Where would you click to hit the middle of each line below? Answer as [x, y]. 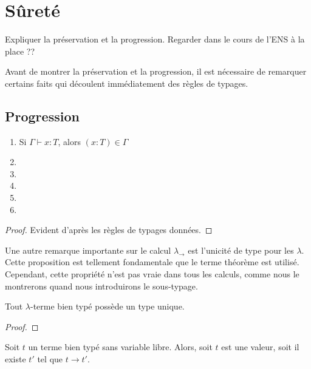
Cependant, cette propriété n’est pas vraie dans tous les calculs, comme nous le [152, 274]
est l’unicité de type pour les [241, 250]
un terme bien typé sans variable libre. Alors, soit [120, 347]
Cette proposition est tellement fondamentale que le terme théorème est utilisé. [152, 262]
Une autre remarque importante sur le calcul [88, 250]
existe [15, 359]
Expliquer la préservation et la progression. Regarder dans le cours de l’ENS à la [155, 39]
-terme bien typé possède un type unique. [108, 306]
